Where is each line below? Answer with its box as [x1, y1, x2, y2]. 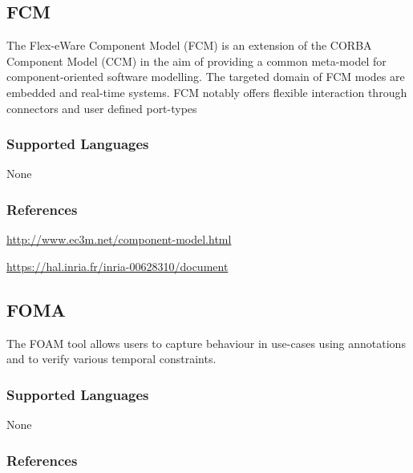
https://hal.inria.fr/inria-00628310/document [6, 257, 229, 274]
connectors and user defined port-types [6, 99, 197, 116]
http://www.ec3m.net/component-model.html [6, 231, 232, 248]
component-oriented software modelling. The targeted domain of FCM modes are [6, 68, 405, 85]
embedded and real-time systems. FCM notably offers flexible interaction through [6, 83, 407, 100]
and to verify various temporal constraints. [6, 350, 217, 367]
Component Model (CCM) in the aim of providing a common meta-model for [6, 52, 387, 69]
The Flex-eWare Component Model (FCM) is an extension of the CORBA [6, 37, 372, 54]
